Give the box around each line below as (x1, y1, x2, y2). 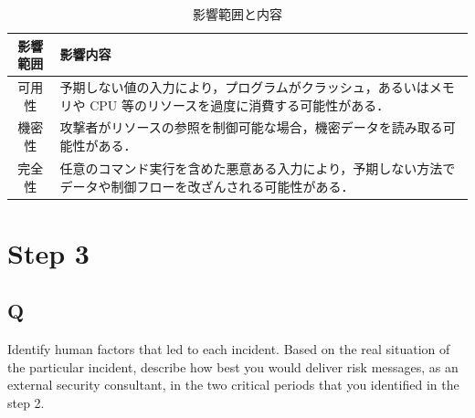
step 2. (7, 392, 45, 412)
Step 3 (7, 234, 90, 271)
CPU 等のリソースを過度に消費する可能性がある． (90, 95, 390, 114)
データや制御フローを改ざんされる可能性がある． (59, 176, 354, 195)
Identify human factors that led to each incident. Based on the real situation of (7, 340, 450, 359)
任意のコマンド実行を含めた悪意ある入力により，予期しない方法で (59, 158, 456, 177)
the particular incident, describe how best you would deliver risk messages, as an (7, 357, 459, 376)
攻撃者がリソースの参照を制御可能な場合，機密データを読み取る (59, 118, 443, 137)
